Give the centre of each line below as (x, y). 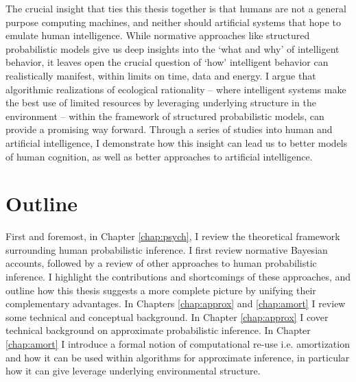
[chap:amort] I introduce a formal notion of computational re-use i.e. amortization (178, 344)
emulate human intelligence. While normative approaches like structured (158, 35)
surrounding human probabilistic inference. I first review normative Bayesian (167, 249)
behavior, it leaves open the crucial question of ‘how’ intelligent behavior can (167, 62)
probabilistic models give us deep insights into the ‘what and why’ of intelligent (173, 48)
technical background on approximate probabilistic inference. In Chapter (158, 330)
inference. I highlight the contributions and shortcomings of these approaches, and (178, 277)
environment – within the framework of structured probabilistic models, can (165, 116)
